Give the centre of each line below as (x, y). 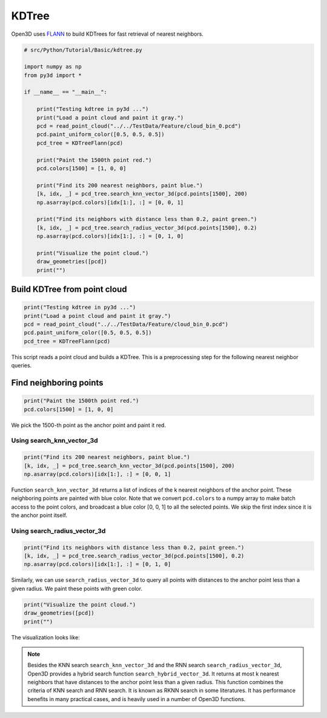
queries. (21, 366)
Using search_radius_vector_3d (58, 531)
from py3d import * (53, 75)
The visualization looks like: (45, 637)
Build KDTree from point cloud (69, 290)
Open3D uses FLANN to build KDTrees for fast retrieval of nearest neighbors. (107, 34)
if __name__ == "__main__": (65, 92)
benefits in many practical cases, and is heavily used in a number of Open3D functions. (137, 699)
